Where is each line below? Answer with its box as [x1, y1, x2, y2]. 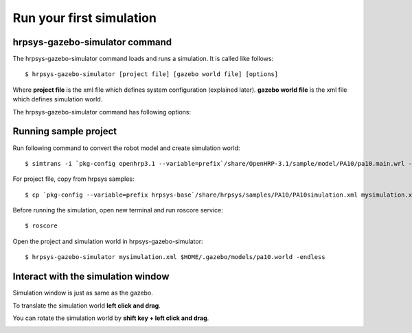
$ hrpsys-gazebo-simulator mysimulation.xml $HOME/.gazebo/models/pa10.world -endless [25, 254, 325, 261]
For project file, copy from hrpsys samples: [12, 175, 135, 183]
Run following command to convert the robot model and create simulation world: [12, 144, 240, 152]
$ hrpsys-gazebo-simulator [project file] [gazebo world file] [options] [25, 71, 279, 78]
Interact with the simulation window [12, 271, 170, 282]
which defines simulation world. [12, 95, 103, 103]
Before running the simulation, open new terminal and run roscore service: [12, 206, 223, 214]
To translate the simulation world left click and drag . [12, 301, 161, 310]
